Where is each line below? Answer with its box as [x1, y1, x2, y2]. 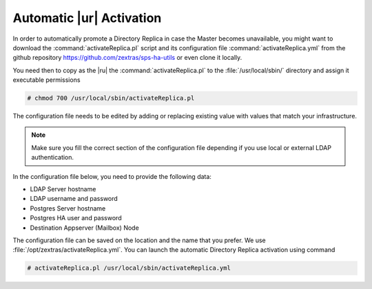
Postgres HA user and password [30, 214, 122, 222]
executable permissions [12, 76, 81, 84]
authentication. [31, 153, 74, 162]
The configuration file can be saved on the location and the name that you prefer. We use [12, 236, 267, 244]
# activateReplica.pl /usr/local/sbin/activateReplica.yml [27, 264, 231, 272]
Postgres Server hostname [30, 204, 106, 213]
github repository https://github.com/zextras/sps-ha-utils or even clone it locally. [12, 54, 242, 62]
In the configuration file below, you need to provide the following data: [12, 172, 211, 180]
